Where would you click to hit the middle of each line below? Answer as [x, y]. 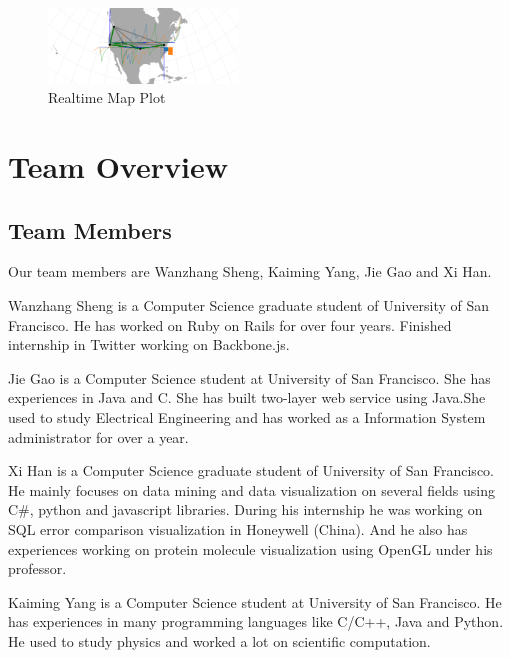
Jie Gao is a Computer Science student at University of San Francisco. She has [249, 377]
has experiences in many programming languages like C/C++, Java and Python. [256, 621]
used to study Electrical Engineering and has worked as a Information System [247, 416]
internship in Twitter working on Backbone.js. [149, 344]
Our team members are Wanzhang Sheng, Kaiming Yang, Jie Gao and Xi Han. [250, 271]
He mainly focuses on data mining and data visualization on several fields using [252, 489]
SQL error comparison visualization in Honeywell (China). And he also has [238, 528]
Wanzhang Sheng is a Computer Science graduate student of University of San [249, 305]
